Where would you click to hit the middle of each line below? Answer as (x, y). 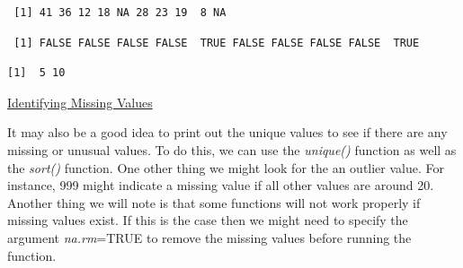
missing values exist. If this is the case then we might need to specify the (208, 220)
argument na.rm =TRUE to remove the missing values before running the (209, 237)
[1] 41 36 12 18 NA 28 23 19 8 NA (120, 13)
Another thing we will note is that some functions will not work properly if (214, 202)
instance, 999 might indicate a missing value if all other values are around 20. (221, 185)
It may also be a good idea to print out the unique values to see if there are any (227, 132)
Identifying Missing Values (80, 102)
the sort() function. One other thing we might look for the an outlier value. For (226, 167)
